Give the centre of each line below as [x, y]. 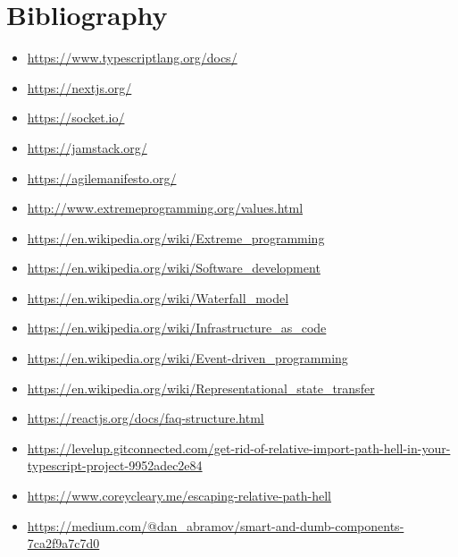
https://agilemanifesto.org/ [102, 177]
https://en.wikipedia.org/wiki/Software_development [174, 268]
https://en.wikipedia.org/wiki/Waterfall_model [158, 297]
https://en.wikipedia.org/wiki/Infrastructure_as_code [177, 328]
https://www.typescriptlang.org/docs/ [132, 58]
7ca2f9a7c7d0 [63, 543]
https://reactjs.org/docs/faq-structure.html [146, 418]
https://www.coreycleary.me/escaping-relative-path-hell [179, 496]
